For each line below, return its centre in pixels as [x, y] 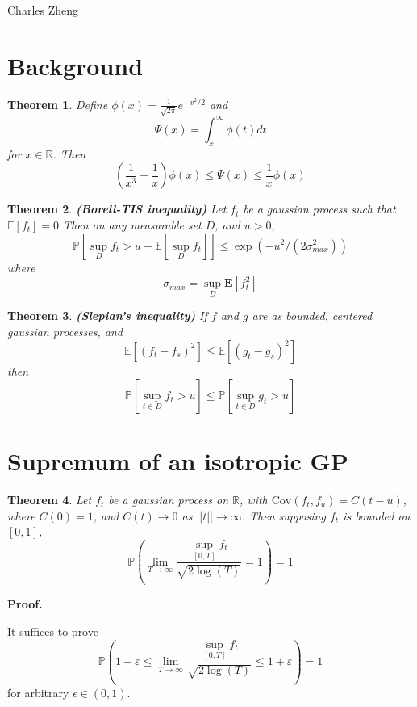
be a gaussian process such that [319, 209]
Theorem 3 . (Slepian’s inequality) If [107, 316]
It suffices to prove [53, 631]
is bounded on [377, 515]
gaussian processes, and [65, 331]
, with [254, 500]
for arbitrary [38, 692]
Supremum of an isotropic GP [178, 461]
